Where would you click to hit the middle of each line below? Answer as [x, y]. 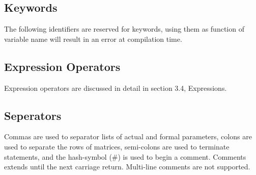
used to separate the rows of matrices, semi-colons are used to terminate [117, 146]
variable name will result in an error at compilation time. [93, 39]
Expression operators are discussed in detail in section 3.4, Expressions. [116, 87]
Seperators [33, 115]
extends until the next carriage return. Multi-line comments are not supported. [127, 167]
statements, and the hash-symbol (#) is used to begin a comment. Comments [125, 156]
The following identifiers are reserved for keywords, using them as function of [124, 29]
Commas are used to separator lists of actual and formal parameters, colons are [128, 136]
